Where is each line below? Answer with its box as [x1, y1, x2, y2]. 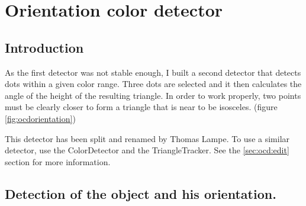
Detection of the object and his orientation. [5, 184, 276, 202]
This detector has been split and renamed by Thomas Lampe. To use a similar [5, 132, 290, 144]
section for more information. [5, 155, 111, 168]
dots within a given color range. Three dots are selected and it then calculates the [5, 78, 302, 90]
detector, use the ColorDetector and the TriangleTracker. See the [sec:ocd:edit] [5, 144, 289, 156]
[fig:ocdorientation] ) [5, 112, 76, 124]
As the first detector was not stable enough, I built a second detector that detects [5, 66, 301, 78]
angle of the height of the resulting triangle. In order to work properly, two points [5, 89, 301, 101]
